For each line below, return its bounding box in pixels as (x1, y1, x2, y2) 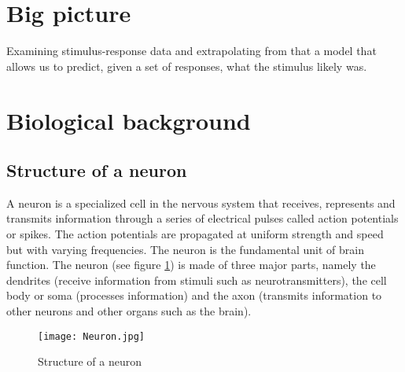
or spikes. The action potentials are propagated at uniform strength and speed (6, 226, 384, 242)
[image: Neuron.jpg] (38, 330, 145, 342)
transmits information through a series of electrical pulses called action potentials (6, 210, 399, 227)
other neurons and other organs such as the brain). (6, 303, 252, 319)
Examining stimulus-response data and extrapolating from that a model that (6, 42, 377, 59)
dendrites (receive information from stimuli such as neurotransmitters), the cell (6, 271, 387, 288)
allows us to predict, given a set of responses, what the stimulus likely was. (6, 57, 367, 74)
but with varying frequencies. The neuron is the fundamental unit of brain (6, 241, 364, 257)
